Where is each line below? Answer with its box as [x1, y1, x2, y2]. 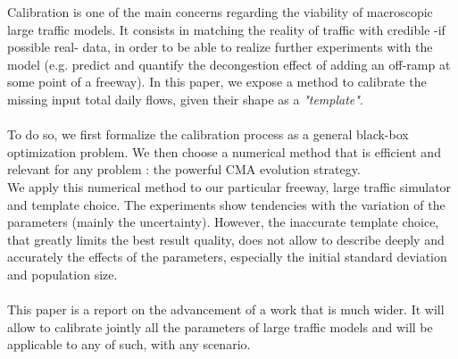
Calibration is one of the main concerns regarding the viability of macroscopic [7, 3, 433, 21]
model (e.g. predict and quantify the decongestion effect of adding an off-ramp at [7, 54, 451, 73]
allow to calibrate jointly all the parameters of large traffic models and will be [7, 317, 433, 336]
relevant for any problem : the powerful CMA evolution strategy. [7, 160, 361, 179]
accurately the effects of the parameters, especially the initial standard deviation [7, 247, 447, 266]
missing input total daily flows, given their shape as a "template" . [7, 89, 363, 108]
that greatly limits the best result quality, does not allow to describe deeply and [7, 230, 445, 248]
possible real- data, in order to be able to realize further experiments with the [7, 38, 433, 56]
